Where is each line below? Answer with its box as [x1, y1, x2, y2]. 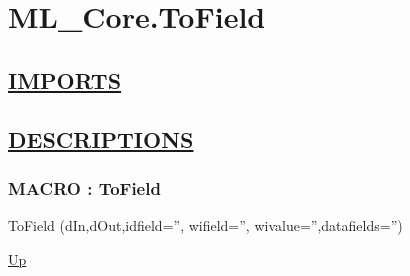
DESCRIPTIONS [8, 123, 194, 154]
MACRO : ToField [8, 175, 161, 200]
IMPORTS [8, 64, 122, 95]
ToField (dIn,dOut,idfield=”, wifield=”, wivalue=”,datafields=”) [8, 215, 403, 236]
